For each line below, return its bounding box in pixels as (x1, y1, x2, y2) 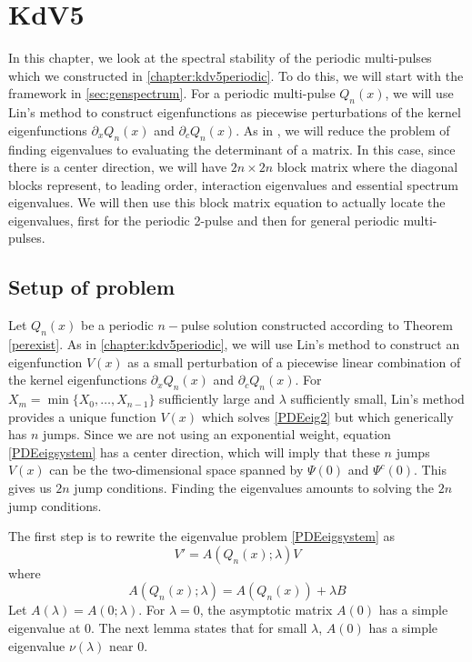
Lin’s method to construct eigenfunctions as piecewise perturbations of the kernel (8, 103, 461, 122)
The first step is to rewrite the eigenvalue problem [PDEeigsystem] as (8, 527, 396, 546)
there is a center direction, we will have (8, 157, 227, 176)
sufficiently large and (159, 389, 275, 408)
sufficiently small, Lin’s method (290, 389, 465, 408)
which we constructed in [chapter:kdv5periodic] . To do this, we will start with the (8, 65, 464, 85)
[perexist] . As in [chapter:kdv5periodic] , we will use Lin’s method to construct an (8, 335, 460, 354)
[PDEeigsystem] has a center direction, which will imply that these (8, 442, 380, 461)
